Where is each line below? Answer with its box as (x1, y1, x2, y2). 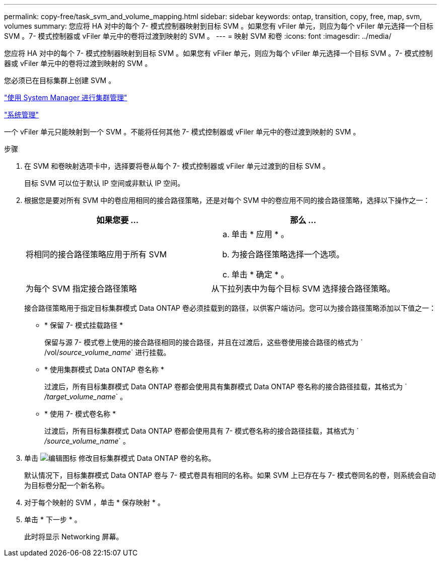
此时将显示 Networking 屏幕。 (24, 532, 123, 541)
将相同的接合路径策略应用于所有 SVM (26, 249, 167, 259)
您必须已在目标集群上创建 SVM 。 (4, 76, 116, 85)
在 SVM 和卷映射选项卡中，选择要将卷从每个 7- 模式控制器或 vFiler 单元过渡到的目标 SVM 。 (24, 162, 330, 170)
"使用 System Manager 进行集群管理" (4, 93, 127, 102)
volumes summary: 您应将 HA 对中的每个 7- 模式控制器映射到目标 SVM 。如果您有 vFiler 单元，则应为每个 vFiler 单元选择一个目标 (4, 22, 433, 30)
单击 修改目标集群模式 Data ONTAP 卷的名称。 (24, 454, 215, 462)
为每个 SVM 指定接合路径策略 (26, 284, 137, 294)
